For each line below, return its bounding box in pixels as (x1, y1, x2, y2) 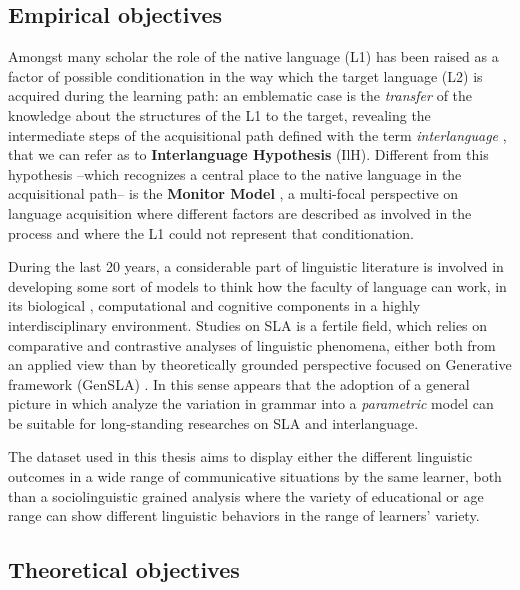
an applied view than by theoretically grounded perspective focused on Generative (8, 354, 512, 375)
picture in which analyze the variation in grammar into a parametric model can (8, 393, 494, 414)
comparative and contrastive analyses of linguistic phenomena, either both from (8, 334, 496, 355)
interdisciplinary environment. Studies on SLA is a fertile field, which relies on (8, 314, 488, 335)
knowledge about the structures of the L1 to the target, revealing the (8, 104, 431, 125)
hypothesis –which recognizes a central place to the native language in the (8, 163, 462, 184)
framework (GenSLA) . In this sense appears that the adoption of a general (8, 373, 470, 394)
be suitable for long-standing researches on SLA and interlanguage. (8, 412, 419, 433)
